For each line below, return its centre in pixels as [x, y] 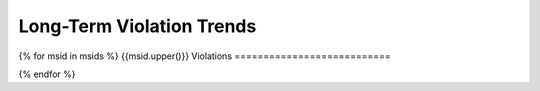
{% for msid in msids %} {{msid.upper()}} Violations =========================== [205, 56]
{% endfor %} [47, 74]
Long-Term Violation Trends [137, 26]
